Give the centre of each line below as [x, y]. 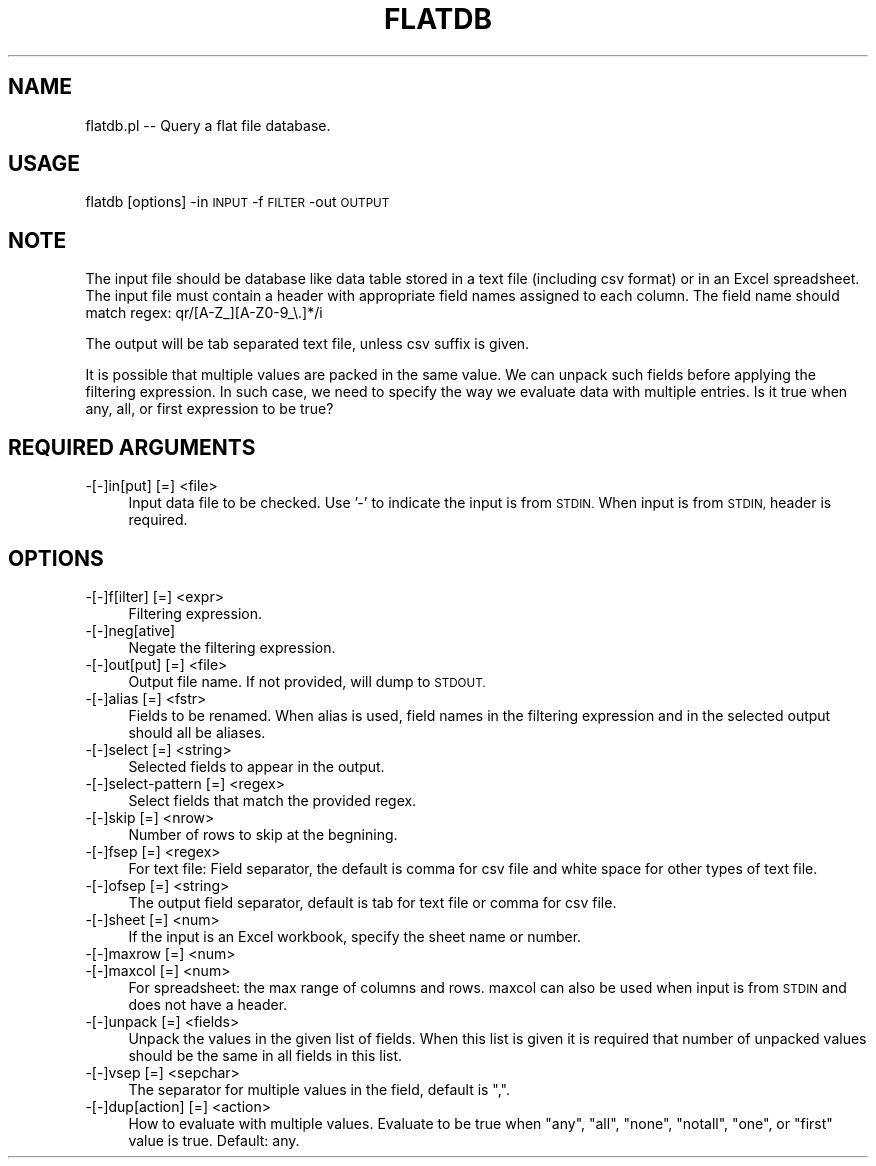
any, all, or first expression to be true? [209, 409]
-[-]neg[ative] [130, 630]
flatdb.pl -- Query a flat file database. [208, 125]
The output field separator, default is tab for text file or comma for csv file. [372, 902]
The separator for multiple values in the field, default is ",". [319, 1089]
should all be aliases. [197, 732]
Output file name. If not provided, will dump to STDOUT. [307, 681]
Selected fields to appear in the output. [256, 766]
